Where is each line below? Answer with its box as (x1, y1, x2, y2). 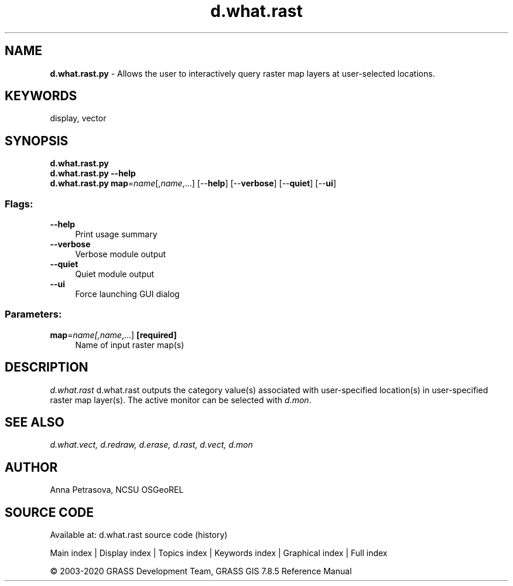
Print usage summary (75, 229, 158, 240)
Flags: (5, 197, 33, 210)
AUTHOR (5, 459, 58, 475)
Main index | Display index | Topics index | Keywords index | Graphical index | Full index (50, 548, 388, 558)
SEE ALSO (5, 415, 64, 430)
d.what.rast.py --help (50, 168, 136, 179)
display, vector (50, 113, 107, 124)
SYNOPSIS (5, 133, 69, 148)
